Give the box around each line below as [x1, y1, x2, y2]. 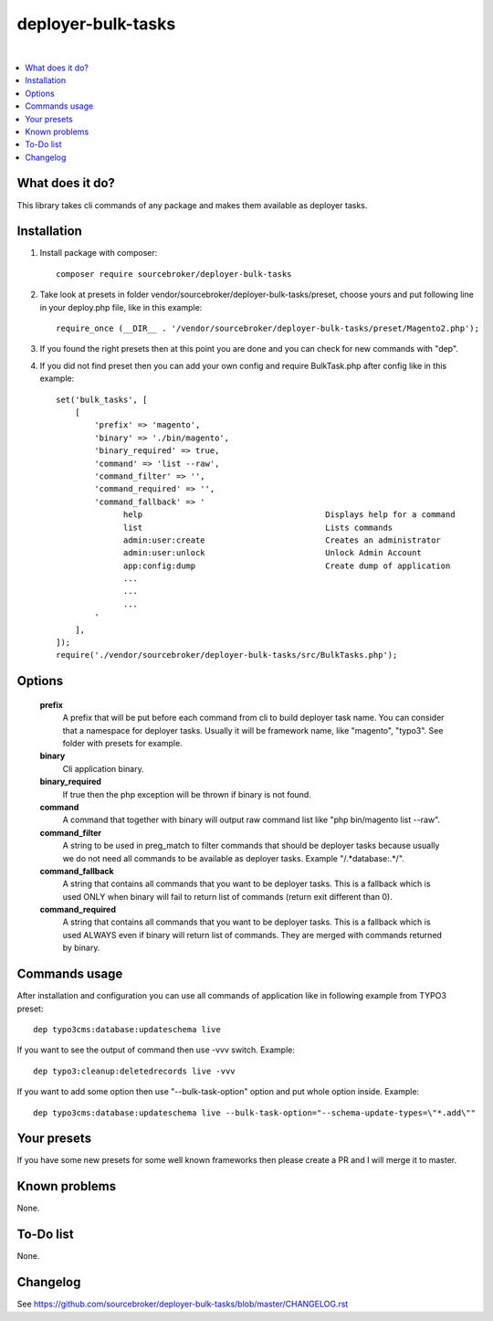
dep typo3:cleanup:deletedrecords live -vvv [33, 1065, 236, 1076]
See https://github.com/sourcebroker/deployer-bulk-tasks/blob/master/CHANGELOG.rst [16, 1298, 349, 1310]
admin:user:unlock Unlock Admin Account [123, 548, 422, 558]
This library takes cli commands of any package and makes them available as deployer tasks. [16, 199, 368, 210]
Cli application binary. [62, 763, 145, 774]
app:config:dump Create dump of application [123, 560, 451, 571]
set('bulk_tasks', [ [56, 394, 148, 405]
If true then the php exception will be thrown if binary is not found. [62, 788, 312, 799]
